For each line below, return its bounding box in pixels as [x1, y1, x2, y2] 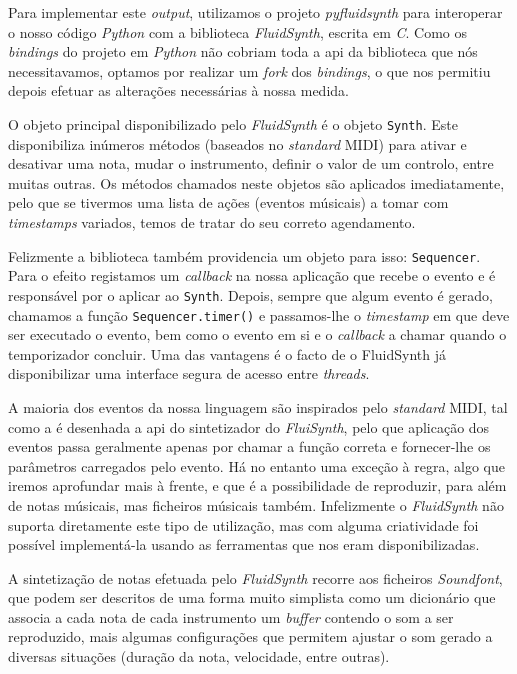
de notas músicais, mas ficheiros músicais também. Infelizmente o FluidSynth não [8, 494, 504, 515]
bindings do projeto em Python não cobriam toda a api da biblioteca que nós [8, 41, 478, 62]
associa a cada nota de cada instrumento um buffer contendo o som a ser [8, 606, 454, 627]
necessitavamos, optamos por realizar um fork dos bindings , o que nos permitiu [8, 60, 491, 81]
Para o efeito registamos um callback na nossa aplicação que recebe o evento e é [8, 265, 496, 286]
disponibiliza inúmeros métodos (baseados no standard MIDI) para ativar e [8, 133, 467, 154]
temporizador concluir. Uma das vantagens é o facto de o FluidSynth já [8, 343, 446, 364]
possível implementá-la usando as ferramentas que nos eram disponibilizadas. [8, 534, 480, 555]
